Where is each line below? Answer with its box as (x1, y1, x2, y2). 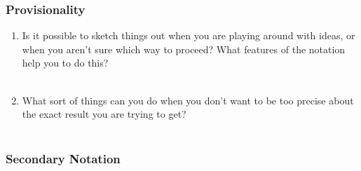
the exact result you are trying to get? (22, 107, 186, 121)
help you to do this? (22, 55, 109, 70)
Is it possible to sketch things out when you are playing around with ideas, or (22, 28, 355, 43)
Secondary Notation (6, 150, 121, 167)
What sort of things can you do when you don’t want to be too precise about (22, 93, 354, 107)
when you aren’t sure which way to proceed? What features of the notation (22, 41, 346, 56)
